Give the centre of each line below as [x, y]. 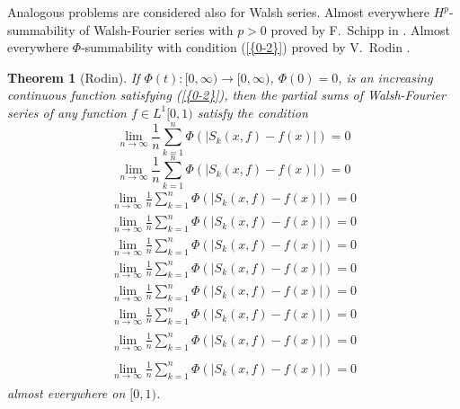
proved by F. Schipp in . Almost [360, 29]
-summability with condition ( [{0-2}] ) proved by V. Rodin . [246, 47]
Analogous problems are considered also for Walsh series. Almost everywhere [218, 12]
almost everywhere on [66, 393]
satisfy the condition [252, 112]
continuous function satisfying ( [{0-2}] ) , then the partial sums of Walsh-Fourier [226, 95]
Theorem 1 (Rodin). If [74, 77]
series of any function [67, 112]
